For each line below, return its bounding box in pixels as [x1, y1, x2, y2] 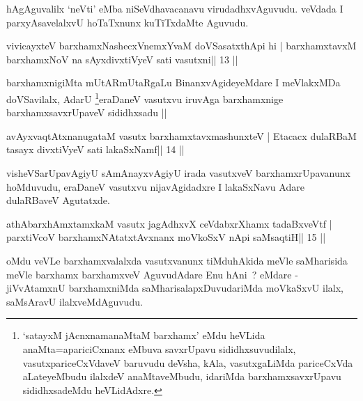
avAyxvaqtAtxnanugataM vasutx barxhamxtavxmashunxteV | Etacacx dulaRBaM [6, 128, 357, 143]
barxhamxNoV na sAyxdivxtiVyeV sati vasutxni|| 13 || [6, 52, 238, 66]
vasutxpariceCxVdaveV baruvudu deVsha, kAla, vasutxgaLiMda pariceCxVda [22, 355, 353, 370]
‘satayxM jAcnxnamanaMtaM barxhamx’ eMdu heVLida [22, 328, 265, 343]
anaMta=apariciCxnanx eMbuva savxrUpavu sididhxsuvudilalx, [22, 341, 296, 356]
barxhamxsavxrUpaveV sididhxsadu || [6, 105, 167, 120]
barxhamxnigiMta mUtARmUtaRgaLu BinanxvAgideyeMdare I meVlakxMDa [6, 75, 341, 90]
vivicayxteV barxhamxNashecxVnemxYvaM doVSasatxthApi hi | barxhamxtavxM [6, 38, 357, 53]
